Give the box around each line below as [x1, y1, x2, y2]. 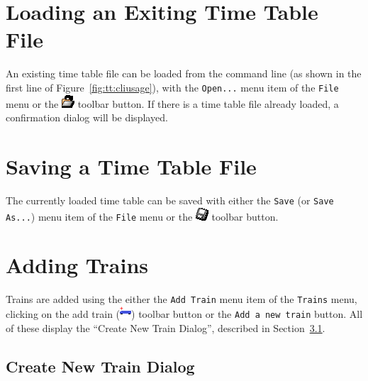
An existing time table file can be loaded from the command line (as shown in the [6, 66, 362, 81]
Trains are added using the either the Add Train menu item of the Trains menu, [6, 292, 357, 307]
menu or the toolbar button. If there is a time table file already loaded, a [6, 96, 339, 111]
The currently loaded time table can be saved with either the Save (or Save [6, 192, 334, 207]
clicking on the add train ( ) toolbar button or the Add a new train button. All [6, 306, 363, 321]
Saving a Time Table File [6, 151, 257, 180]
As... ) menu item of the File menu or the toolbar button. [6, 209, 279, 223]
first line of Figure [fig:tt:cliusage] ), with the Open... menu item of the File [6, 79, 339, 94]
